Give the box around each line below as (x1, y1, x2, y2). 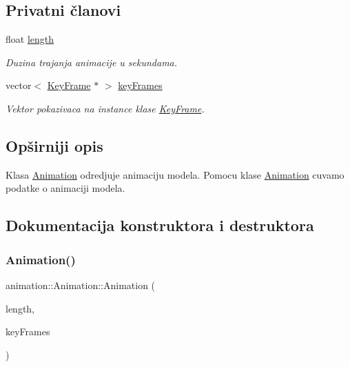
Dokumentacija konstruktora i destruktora (6, 215, 314, 236)
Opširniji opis (6, 135, 103, 156)
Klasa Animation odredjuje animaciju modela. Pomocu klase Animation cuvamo (6, 167, 344, 181)
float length (6, 32, 54, 46)
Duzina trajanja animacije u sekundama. (6, 54, 178, 69)
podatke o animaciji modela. (6, 181, 125, 195)
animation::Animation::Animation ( (6, 277, 156, 292)
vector (6, 78, 32, 92)
